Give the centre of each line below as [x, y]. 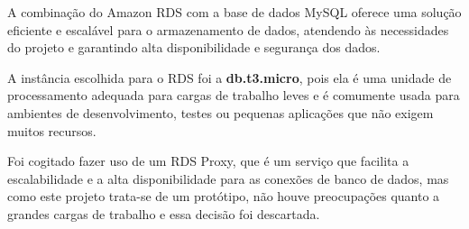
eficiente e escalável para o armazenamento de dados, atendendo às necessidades [228, 29]
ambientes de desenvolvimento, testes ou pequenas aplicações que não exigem [221, 112]
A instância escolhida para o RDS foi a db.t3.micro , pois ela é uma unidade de [230, 77]
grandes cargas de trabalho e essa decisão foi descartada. [164, 213]
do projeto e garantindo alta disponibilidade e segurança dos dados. [194, 47]
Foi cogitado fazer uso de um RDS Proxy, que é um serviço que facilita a [208, 161]
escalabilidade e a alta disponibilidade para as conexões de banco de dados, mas [228, 178]
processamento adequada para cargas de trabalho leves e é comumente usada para [234, 95]
